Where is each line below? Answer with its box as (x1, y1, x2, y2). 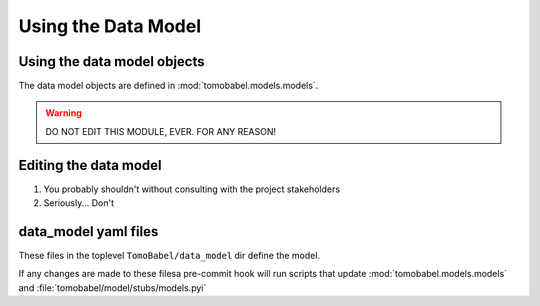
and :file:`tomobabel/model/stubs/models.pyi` (18, 281, 207, 294)
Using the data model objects (18, 53, 205, 70)
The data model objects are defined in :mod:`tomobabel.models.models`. (18, 80, 319, 92)
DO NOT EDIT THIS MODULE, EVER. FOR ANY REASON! (45, 125, 277, 137)
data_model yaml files (18, 223, 159, 240)
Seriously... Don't (43, 197, 115, 209)
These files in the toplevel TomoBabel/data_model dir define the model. (18, 250, 320, 262)
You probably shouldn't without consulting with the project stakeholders (43, 183, 340, 195)
